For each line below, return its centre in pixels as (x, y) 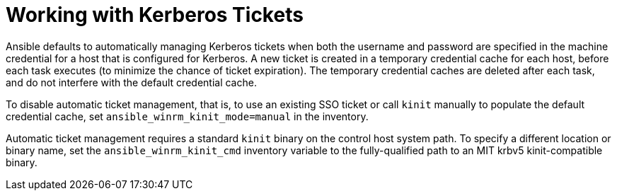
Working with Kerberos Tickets (155, 15)
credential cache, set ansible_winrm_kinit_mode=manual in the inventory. (187, 116)
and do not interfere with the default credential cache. (131, 82)
